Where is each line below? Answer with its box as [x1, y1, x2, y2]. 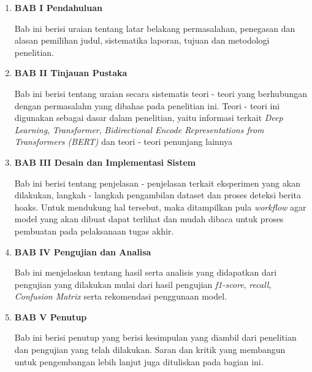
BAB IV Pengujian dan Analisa [14, 245, 151, 258]
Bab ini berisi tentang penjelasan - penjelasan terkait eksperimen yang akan [14, 176, 300, 189]
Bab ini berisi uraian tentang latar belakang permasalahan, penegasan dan [14, 21, 295, 34]
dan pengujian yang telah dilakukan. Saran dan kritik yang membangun [14, 343, 286, 356]
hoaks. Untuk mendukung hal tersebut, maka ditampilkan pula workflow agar [14, 200, 306, 213]
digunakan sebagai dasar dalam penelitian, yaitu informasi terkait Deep [14, 111, 283, 124]
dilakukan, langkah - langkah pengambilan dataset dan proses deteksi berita [14, 188, 301, 201]
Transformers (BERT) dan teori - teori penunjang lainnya [14, 135, 233, 148]
